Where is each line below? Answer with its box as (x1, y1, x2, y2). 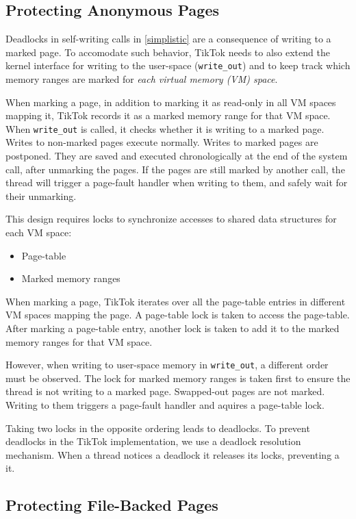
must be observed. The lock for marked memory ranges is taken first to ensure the (5, 370, 351, 385)
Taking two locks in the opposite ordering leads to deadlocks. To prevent (5, 420, 310, 435)
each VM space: (5, 225, 72, 240)
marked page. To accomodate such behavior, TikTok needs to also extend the (5, 45, 330, 59)
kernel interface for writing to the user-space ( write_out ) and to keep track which (5, 58, 351, 73)
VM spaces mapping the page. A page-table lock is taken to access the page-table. (5, 307, 350, 322)
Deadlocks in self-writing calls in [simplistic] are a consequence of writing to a (5, 31, 331, 46)
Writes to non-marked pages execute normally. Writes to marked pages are (5, 135, 318, 149)
